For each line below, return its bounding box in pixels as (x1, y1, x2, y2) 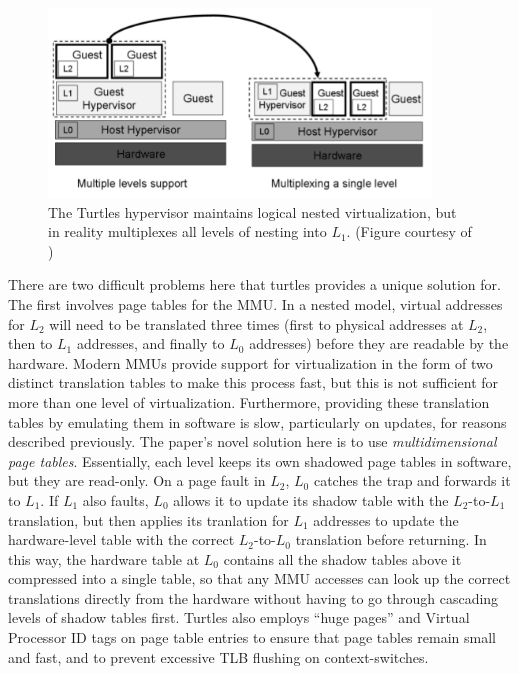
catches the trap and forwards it (313, 470, 511, 491)
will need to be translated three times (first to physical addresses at (49, 313, 464, 334)
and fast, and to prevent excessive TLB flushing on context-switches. (8, 646, 429, 667)
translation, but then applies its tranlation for (8, 509, 289, 530)
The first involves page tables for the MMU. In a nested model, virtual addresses (8, 293, 503, 314)
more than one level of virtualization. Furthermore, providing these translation (8, 391, 490, 412)
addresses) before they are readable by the (249, 333, 509, 354)
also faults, (82, 489, 149, 510)
